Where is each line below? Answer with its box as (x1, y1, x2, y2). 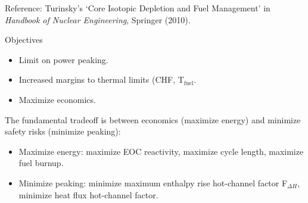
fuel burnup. (18, 157, 64, 169)
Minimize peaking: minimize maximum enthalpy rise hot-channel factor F (18, 176, 288, 189)
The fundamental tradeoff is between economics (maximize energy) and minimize (5, 113, 301, 126)
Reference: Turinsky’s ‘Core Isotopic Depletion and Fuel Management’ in (5, 2, 270, 14)
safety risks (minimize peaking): (5, 125, 121, 138)
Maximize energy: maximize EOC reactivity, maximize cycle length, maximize (18, 145, 304, 157)
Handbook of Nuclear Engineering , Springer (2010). (5, 13, 191, 26)
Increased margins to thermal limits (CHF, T (18, 73, 184, 86)
